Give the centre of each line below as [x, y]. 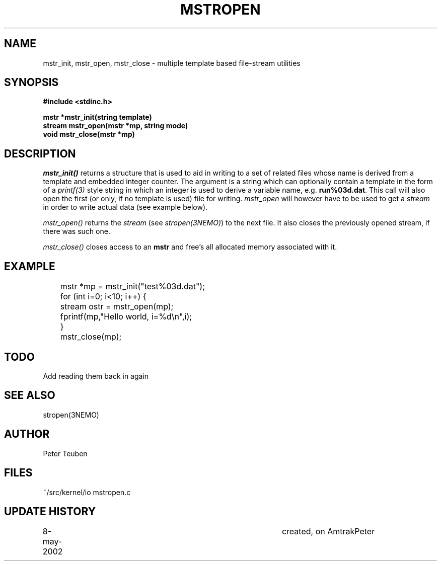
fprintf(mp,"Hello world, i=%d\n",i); [126, 317]
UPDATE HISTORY [50, 511]
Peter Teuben [65, 453]
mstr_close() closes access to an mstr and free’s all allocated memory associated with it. [190, 247]
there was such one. [77, 231]
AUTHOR [27, 434]
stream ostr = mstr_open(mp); [117, 307]
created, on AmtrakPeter [328, 532]
